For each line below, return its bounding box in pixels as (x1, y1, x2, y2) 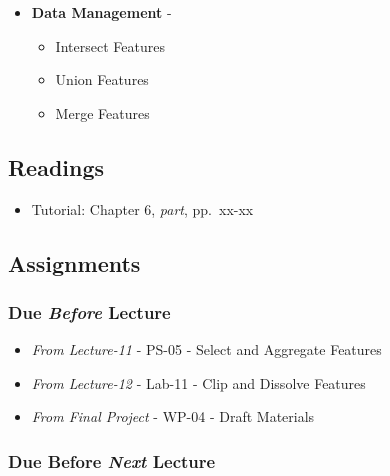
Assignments (8, 247, 141, 278)
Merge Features (55, 102, 150, 123)
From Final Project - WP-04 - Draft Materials (31, 406, 315, 427)
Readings (8, 151, 105, 182)
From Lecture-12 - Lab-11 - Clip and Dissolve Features (31, 372, 366, 393)
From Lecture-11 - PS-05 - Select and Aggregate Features (31, 339, 382, 360)
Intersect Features (55, 35, 165, 56)
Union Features (55, 69, 149, 90)
